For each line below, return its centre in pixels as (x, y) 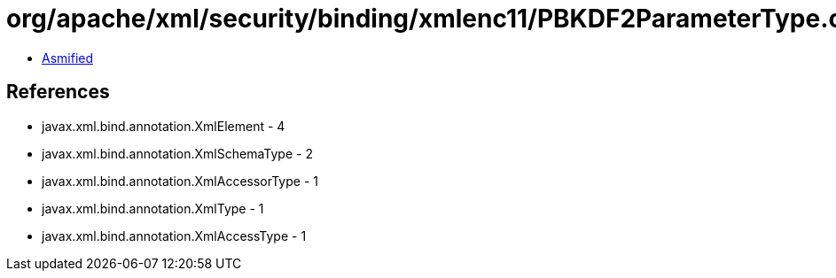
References (58, 92)
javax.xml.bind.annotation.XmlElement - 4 (164, 126)
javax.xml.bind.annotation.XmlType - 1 (153, 208)
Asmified (68, 58)
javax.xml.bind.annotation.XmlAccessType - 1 (174, 236)
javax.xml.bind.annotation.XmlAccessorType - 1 (180, 181)
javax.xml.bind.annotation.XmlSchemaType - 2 (177, 153)
